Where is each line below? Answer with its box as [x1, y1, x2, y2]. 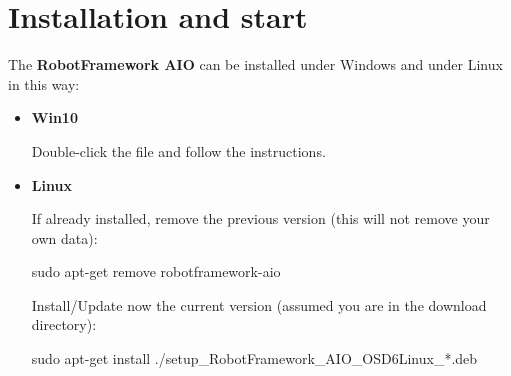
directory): [31, 314, 97, 335]
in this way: [8, 73, 80, 94]
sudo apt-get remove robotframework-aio [31, 261, 281, 282]
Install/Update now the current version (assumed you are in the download [31, 294, 487, 315]
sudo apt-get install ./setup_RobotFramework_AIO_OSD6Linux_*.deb [31, 348, 478, 369]
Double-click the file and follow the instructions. [31, 140, 326, 161]
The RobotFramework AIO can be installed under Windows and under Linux [8, 54, 503, 75]
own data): [31, 227, 98, 248]
